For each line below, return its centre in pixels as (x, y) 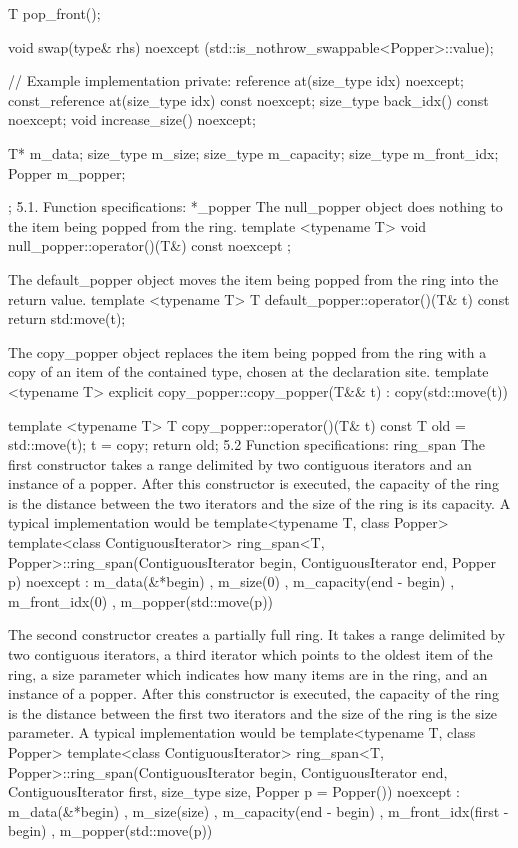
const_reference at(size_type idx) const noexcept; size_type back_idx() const (248, 99)
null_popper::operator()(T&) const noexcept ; (149, 245)
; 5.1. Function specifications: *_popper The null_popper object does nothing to (255, 206)
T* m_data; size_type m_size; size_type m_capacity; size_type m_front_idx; (253, 152)
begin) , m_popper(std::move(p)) (110, 830)
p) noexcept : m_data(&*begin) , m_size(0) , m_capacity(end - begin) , (231, 581)
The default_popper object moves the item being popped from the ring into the (253, 278)
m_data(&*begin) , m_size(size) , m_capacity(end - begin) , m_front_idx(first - (258, 810)
